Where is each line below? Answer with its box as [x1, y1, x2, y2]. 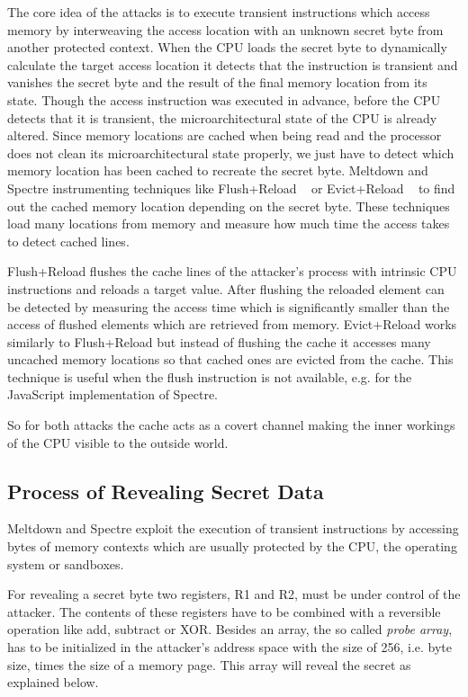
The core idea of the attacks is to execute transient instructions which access [7, 3, 430, 21]
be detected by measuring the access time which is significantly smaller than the [7, 297, 450, 316]
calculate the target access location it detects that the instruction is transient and [7, 55, 458, 74]
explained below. [7, 673, 99, 692]
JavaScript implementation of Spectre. [7, 385, 219, 404]
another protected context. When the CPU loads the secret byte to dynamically [7, 38, 447, 57]
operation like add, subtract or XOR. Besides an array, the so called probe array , [7, 620, 453, 639]
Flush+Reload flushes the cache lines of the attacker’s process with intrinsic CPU [7, 262, 457, 281]
